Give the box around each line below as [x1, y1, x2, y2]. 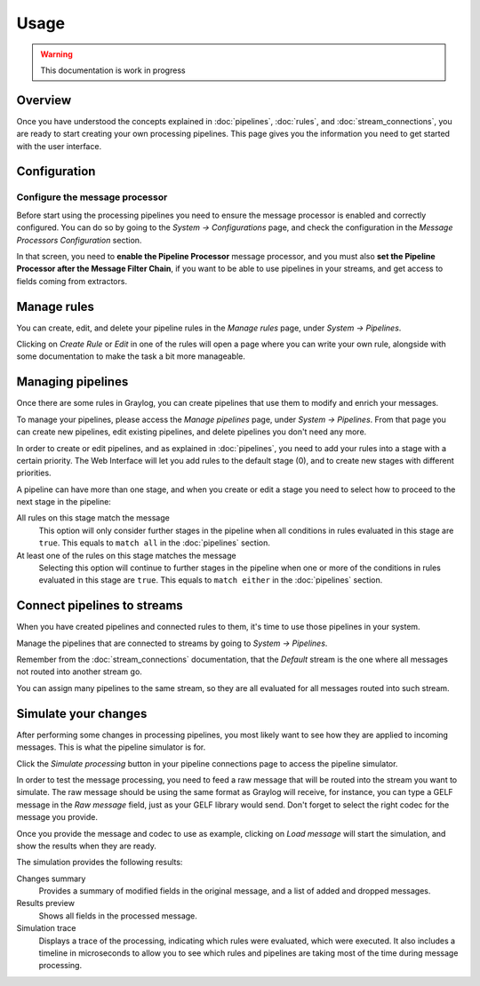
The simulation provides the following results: [16, 857, 183, 868]
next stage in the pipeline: [16, 497, 111, 507]
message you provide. [16, 812, 98, 823]
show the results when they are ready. [16, 840, 157, 851]
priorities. [16, 467, 52, 479]
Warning [40, 49, 73, 60]
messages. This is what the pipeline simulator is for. [16, 742, 206, 752]
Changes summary [16, 873, 86, 884]
